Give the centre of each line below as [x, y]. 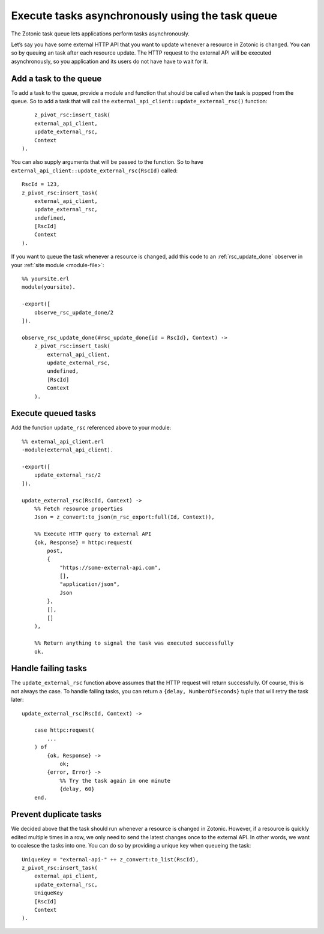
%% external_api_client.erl [63, 441]
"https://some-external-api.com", [110, 568]
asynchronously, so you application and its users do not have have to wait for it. [109, 61]
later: [17, 700]
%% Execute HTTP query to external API [93, 534]
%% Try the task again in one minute [115, 781]
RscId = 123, [41, 184]
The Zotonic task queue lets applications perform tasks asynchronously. [100, 34]
